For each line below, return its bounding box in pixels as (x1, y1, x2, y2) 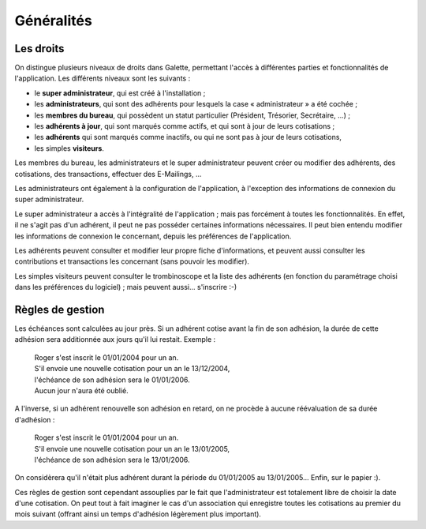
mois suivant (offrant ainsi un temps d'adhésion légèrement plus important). (14, 509, 262, 519)
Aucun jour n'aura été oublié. (34, 385, 129, 395)
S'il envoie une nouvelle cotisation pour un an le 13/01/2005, (34, 444, 230, 453)
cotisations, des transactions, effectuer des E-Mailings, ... (14, 169, 202, 178)
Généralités (14, 12, 92, 29)
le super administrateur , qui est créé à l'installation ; (34, 88, 206, 98)
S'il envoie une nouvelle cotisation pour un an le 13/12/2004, (34, 364, 230, 373)
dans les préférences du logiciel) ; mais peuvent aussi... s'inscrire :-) (14, 283, 237, 292)
